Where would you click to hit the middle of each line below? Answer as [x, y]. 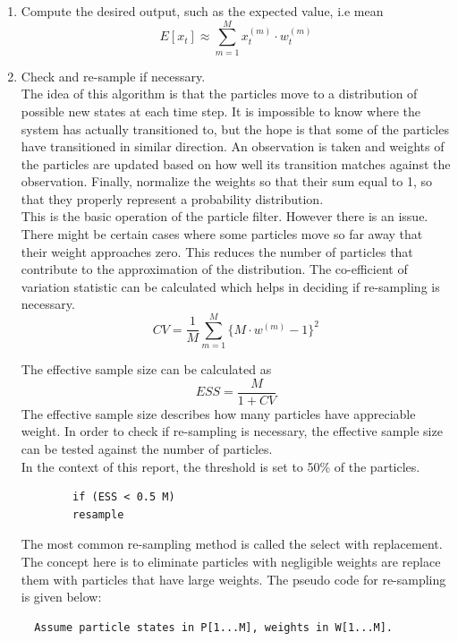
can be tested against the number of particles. [147, 449]
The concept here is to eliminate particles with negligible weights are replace [231, 561]
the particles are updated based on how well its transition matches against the [236, 163]
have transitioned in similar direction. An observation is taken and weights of [233, 146]
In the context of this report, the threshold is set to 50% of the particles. [221, 466]
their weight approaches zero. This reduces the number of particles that [217, 251]
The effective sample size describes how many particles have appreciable [218, 413]
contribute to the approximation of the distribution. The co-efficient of [214, 269]
